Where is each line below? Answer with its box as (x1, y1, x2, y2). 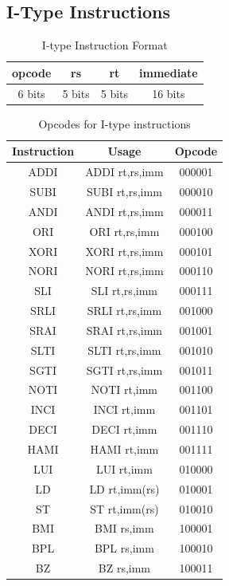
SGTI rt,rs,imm (86, 361, 163, 378)
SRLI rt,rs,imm (87, 302, 162, 319)
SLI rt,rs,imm (91, 282, 157, 299)
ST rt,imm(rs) (90, 500, 159, 517)
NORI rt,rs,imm (85, 262, 164, 279)
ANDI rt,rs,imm (85, 203, 164, 219)
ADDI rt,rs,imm (85, 163, 164, 180)
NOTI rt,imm (91, 381, 158, 398)
